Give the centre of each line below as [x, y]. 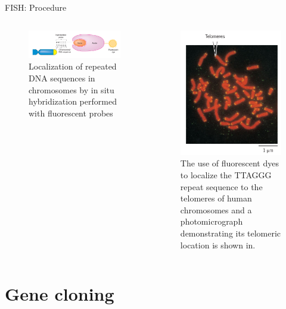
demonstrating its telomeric [231, 233]
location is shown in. [218, 245]
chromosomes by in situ [71, 89]
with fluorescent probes [71, 113]
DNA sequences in [62, 78]
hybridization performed [73, 101]
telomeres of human [216, 198]
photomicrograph [212, 221]
